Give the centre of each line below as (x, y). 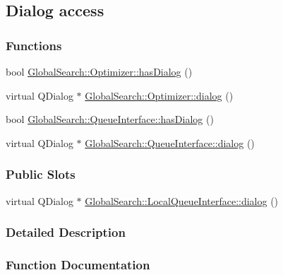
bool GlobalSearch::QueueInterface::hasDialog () (110, 119)
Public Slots (41, 174)
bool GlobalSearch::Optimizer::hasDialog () (99, 71)
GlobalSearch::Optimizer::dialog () (159, 95)
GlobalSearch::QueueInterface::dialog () (170, 142)
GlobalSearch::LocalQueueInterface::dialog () (182, 200)
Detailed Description (66, 232)
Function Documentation (78, 264)
